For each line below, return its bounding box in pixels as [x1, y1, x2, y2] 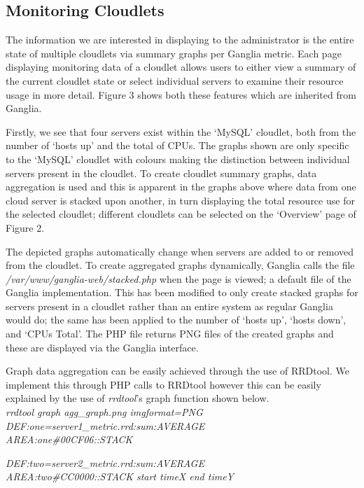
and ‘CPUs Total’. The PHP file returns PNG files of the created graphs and [6, 326, 334, 341]
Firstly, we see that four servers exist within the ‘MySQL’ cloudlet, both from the [6, 124, 356, 139]
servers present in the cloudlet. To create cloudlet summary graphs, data [6, 165, 317, 180]
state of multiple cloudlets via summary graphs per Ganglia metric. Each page [6, 46, 342, 60]
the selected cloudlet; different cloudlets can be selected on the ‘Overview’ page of [6, 207, 356, 221]
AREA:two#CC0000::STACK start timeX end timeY [6, 469, 234, 484]
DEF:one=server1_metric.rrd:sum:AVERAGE [6, 418, 205, 433]
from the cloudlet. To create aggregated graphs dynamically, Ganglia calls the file [6, 258, 355, 272]
